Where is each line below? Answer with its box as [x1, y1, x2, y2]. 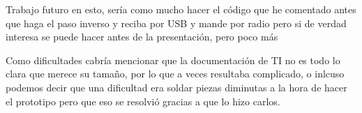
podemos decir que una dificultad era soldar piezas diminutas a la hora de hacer [6, 80, 347, 94]
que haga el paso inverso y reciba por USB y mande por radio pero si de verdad [6, 15, 347, 30]
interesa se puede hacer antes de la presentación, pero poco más [6, 29, 278, 44]
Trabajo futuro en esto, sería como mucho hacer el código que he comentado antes [6, 2, 356, 16]
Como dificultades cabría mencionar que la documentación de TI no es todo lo [6, 52, 340, 67]
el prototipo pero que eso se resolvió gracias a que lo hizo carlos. [6, 93, 280, 108]
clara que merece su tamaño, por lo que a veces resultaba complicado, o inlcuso [6, 66, 345, 81]
